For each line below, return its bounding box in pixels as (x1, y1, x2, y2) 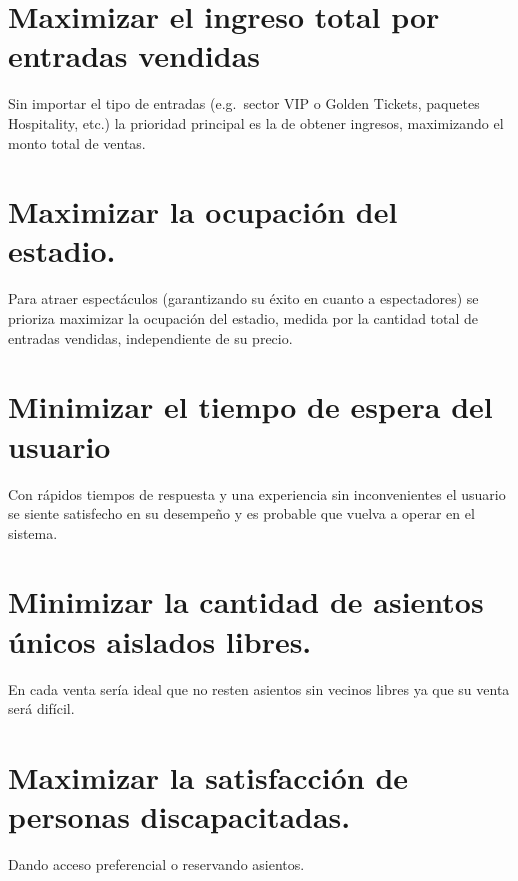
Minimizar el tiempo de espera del (8, 386, 493, 427)
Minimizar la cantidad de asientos (8, 581, 484, 622)
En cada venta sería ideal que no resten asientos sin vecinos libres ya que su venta (8, 678, 510, 699)
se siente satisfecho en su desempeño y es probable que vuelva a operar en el (8, 503, 475, 524)
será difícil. (8, 698, 75, 719)
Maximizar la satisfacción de (8, 756, 409, 797)
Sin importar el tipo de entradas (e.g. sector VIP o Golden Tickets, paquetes (8, 93, 480, 114)
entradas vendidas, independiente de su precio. (8, 327, 293, 348)
